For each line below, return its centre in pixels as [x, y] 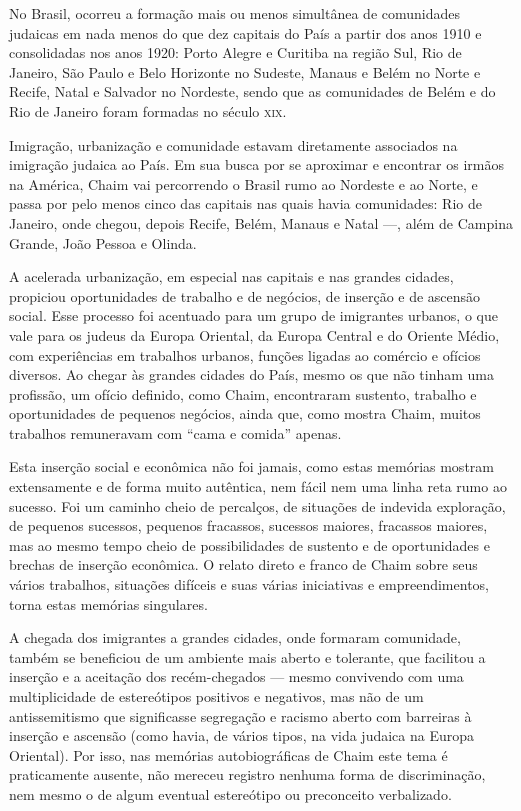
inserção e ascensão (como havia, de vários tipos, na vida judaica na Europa [242, 735]
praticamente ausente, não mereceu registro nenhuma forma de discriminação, [247, 774]
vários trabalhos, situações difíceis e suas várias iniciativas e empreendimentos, [249, 584]
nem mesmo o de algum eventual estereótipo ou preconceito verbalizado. [230, 793]
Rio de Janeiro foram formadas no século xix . [148, 110]
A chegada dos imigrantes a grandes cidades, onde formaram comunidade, [235, 637]
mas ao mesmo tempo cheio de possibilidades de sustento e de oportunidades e [249, 544]
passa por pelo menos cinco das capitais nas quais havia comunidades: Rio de [245, 203]
